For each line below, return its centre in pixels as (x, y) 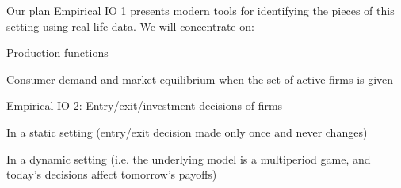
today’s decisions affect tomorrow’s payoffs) (112, 174)
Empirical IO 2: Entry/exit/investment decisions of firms (145, 105)
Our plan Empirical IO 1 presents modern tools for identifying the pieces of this (200, 10)
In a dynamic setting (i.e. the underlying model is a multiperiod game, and (189, 158)
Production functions (57, 53)
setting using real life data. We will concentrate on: (130, 26)
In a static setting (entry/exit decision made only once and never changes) (187, 132)
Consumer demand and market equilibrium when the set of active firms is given (200, 79)
